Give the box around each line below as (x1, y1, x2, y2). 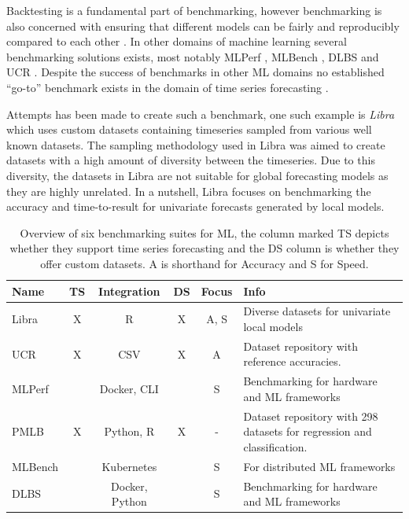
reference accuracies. (243, 353, 341, 370)
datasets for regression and (243, 423, 372, 440)
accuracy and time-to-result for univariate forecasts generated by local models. (6, 198, 385, 215)
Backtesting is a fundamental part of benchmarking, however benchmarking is (6, 2, 382, 18)
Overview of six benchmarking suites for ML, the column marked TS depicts (20, 224, 389, 241)
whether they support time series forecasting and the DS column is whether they (9, 240, 400, 256)
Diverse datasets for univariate (243, 303, 391, 319)
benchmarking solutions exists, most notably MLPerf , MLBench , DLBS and (6, 48, 379, 64)
